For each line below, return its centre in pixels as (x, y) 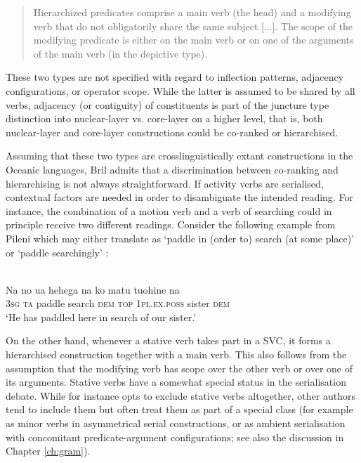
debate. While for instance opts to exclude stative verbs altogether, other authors (180, 395)
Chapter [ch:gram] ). (48, 451)
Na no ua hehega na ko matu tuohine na (93, 289)
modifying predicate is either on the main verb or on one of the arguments (193, 40)
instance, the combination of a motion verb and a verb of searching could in (169, 210)
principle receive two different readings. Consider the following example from (171, 224)
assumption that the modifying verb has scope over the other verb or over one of (179, 368)
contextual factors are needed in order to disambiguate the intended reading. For (179, 197)
